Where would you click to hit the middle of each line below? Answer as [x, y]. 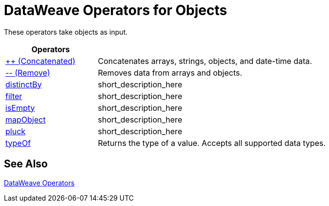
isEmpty [20, 108]
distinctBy [24, 84]
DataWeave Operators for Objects [116, 10]
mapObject [26, 119]
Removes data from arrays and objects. [170, 72]
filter [14, 96]
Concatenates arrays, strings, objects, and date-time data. [205, 61]
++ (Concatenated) [41, 61]
